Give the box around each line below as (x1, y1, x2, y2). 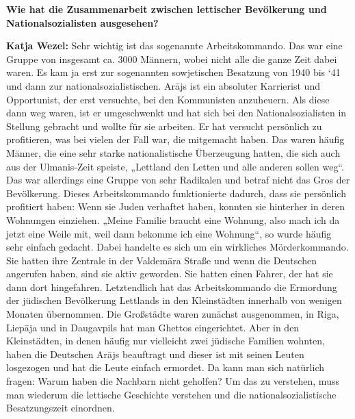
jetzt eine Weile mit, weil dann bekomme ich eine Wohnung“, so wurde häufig (6, 226, 332, 240)
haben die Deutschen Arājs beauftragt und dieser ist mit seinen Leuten (6, 346, 304, 361)
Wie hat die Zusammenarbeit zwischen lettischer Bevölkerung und (6, 2, 327, 16)
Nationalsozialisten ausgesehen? (6, 15, 159, 29)
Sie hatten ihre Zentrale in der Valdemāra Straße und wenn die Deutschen (6, 253, 317, 267)
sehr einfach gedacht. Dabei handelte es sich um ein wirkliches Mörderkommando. (6, 240, 349, 254)
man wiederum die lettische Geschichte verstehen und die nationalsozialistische (6, 387, 337, 401)
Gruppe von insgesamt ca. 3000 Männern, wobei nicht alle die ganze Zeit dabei (6, 51, 337, 66)
